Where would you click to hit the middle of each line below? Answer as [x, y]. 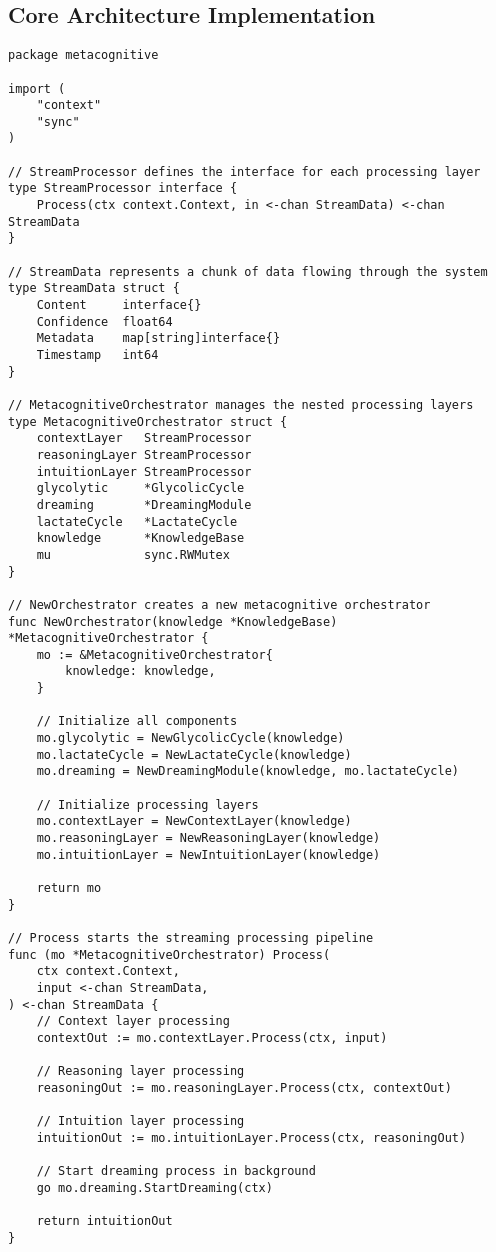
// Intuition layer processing [140, 1121]
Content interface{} [119, 305]
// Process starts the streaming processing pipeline [191, 937]
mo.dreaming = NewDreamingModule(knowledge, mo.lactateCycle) [248, 771]
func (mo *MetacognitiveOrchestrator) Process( [169, 954]
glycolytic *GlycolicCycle [140, 488]
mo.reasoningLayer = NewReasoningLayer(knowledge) [208, 838]
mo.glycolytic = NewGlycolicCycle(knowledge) [190, 738]
